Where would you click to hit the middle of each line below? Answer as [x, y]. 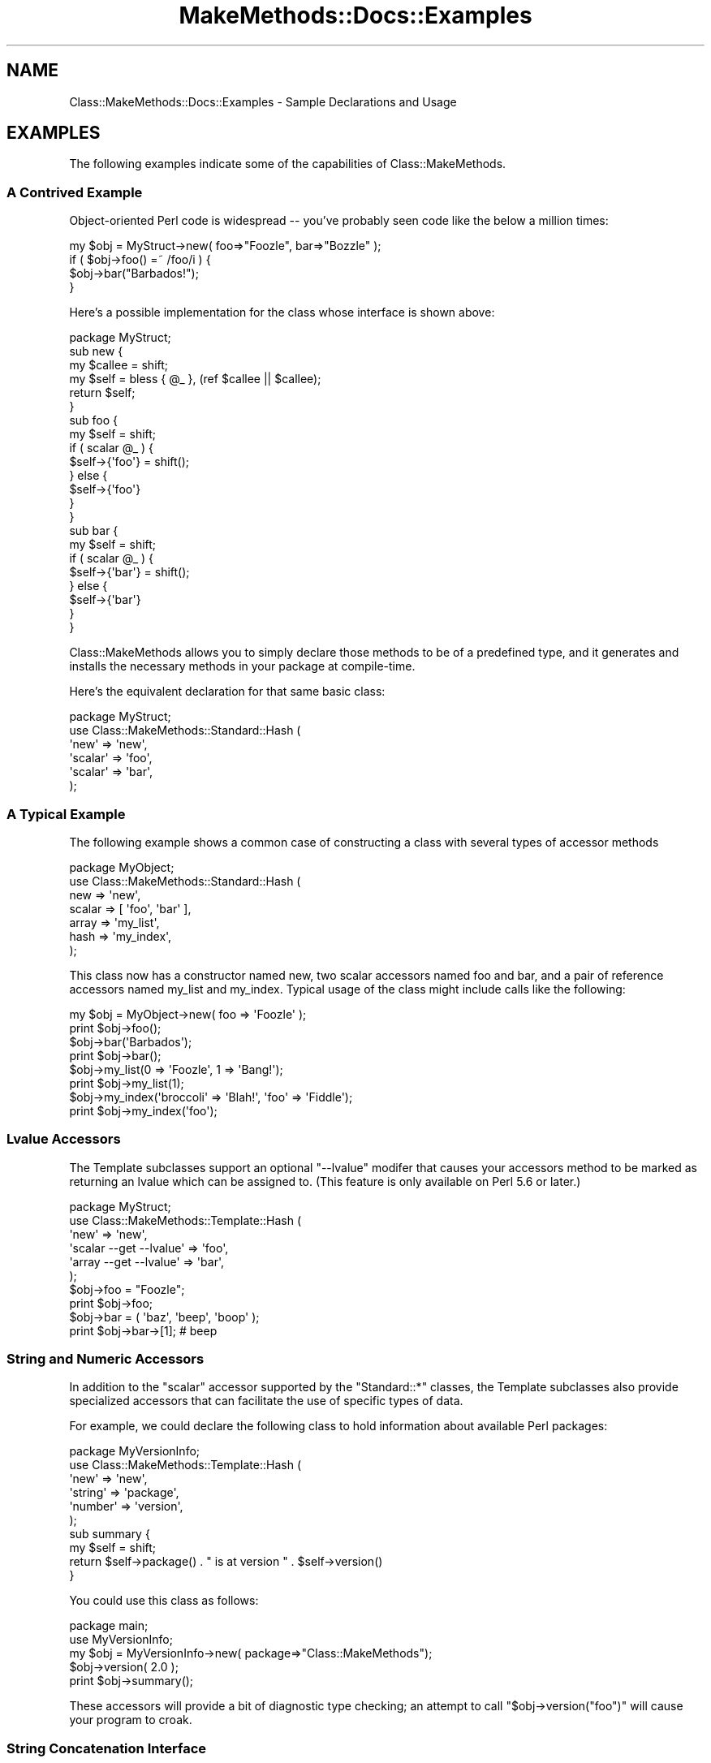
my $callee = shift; [119, 365]
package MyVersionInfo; [135, 1451]
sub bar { [94, 531]
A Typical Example [66, 814]
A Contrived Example [75, 192]
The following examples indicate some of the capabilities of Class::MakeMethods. [288, 164]
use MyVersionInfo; [121, 1640]
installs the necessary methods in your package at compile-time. [242, 666]
